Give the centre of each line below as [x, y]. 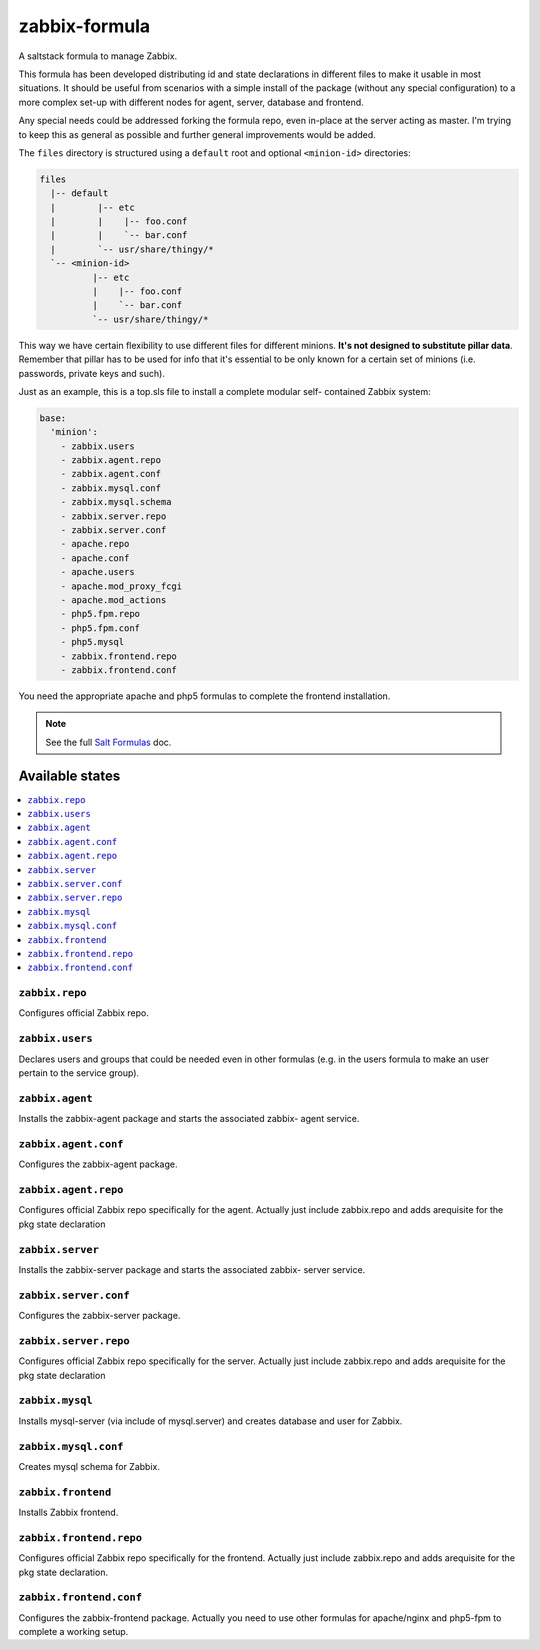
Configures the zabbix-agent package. [98, 1164]
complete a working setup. [73, 1632]
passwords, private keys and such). [91, 373]
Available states [69, 775]
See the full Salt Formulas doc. [108, 742]
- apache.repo [95, 544]
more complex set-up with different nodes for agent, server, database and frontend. [191, 102]
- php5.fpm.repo [100, 614]
